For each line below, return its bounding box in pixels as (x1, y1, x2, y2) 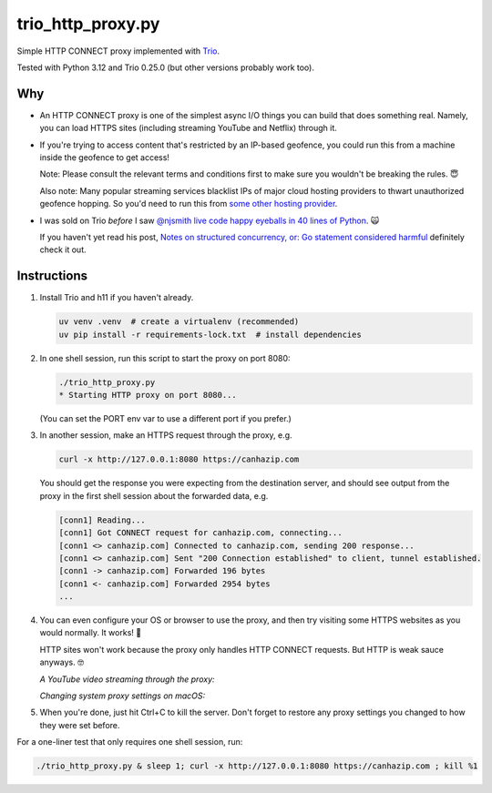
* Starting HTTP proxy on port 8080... (58, 390, 237, 400)
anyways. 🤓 (39, 656, 85, 668)
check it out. (39, 244, 87, 255)
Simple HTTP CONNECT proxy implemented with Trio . (16, 46, 220, 56)
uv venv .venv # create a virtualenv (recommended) (58, 317, 300, 327)
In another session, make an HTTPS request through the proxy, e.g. (39, 430, 292, 441)
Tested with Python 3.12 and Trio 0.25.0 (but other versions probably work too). (16, 62, 314, 73)
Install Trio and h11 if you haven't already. (39, 292, 194, 303)
